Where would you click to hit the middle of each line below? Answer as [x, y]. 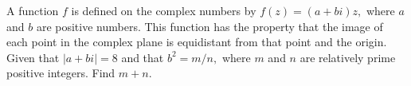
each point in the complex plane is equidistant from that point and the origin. [197, 42]
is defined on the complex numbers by [164, 10]
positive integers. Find [61, 73]
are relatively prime [348, 57]
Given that [33, 57]
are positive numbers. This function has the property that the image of [209, 26]
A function [33, 10]
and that [143, 57]
